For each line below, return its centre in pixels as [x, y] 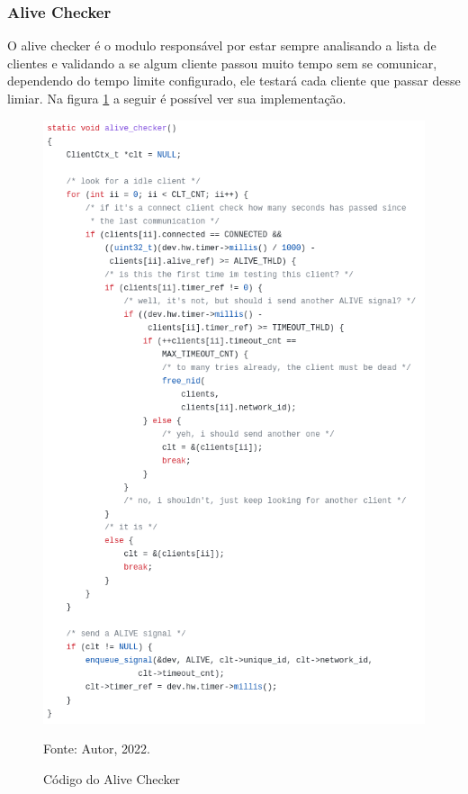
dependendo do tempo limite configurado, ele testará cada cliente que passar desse [234, 81]
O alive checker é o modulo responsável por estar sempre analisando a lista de [222, 45]
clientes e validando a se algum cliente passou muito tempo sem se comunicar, [222, 63]
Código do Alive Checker [112, 778]
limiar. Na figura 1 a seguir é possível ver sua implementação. [177, 98]
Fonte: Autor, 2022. [97, 749]
